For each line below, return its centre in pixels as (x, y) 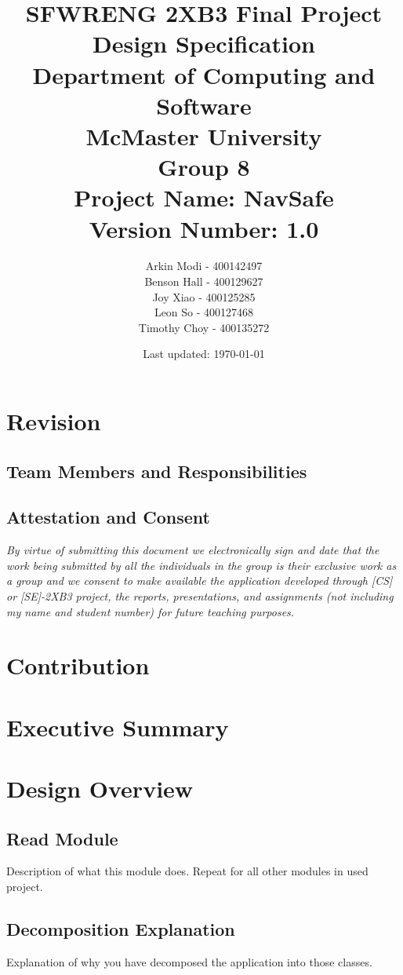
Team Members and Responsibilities (157, 471)
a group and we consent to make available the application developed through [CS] (200, 581)
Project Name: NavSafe (204, 197)
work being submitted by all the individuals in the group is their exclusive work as (201, 565)
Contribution (78, 665)
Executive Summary (118, 727)
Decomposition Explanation (121, 929)
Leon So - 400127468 (204, 312)
